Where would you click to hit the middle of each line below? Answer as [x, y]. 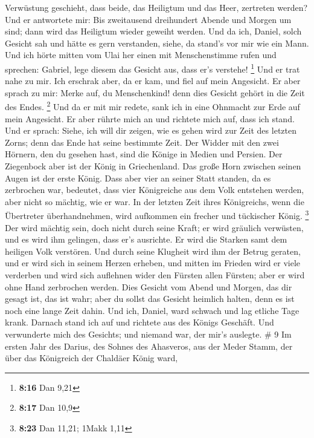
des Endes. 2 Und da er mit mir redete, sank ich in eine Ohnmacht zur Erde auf [152, 106]
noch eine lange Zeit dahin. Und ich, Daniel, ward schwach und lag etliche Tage [152, 310]
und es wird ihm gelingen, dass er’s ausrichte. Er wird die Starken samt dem [146, 239]
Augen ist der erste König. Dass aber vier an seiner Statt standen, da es [138, 178]
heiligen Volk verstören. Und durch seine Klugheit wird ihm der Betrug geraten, [153, 251]
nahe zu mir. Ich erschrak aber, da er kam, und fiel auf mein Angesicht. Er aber [153, 81]
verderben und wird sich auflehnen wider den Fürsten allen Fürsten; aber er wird [155, 275]
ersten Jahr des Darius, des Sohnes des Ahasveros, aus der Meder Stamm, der [149, 346]
